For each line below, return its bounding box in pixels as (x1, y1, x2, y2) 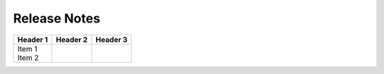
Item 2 (17, 53, 39, 63)
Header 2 (55, 35, 88, 44)
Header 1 (17, 35, 48, 44)
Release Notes (13, 11, 101, 26)
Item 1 (17, 44, 38, 54)
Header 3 (95, 35, 128, 44)
